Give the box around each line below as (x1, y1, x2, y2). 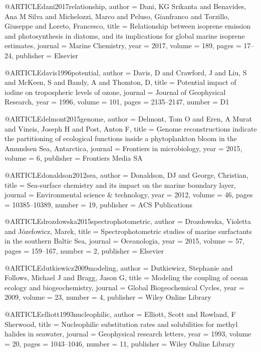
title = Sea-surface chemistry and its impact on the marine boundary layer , (5, 179, 236, 190)
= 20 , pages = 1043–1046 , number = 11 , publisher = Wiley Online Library (5, 338, 235, 348)
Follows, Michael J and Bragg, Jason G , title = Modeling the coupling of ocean (5, 272, 248, 283)
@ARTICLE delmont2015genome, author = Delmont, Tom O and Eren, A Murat (5, 113, 252, 124)
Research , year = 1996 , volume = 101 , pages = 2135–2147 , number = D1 (5, 96, 229, 107)
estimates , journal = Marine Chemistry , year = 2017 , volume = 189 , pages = (5, 40, 241, 51)
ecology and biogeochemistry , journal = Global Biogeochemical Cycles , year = (5, 282, 244, 292)
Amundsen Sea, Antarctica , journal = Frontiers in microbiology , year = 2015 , (5, 143, 242, 153)
